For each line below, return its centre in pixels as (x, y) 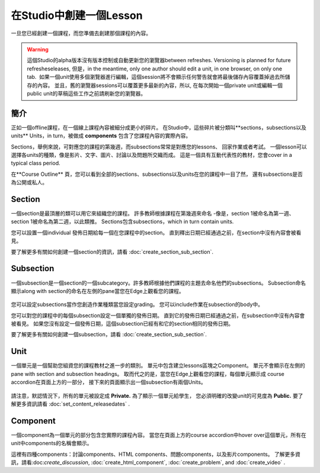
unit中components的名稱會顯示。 (52, 443)
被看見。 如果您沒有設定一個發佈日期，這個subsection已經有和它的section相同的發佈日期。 (122, 324)
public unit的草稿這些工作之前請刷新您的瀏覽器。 (87, 93)
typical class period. (36, 163)
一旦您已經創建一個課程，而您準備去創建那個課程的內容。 (81, 33)
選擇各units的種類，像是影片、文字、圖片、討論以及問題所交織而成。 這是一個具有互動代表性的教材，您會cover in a (152, 155)
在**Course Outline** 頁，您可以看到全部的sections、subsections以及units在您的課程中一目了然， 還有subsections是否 (157, 174)
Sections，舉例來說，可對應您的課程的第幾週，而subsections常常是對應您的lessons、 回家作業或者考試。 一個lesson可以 (159, 147)
